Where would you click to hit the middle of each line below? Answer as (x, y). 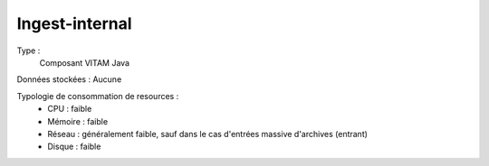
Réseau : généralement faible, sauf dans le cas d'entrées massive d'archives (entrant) (208, 134)
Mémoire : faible (78, 121)
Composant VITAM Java (85, 62)
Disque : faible (74, 147)
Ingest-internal (74, 23)
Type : (29, 51)
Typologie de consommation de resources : (98, 96)
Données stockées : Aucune (69, 79)
